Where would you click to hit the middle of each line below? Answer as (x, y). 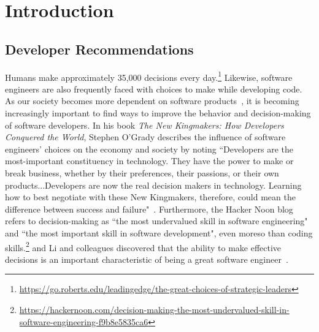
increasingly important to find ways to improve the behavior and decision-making (158, 113)
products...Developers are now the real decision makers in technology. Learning (153, 185)
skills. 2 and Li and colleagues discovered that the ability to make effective (143, 246)
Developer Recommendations (99, 49)
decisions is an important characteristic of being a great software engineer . (147, 259)
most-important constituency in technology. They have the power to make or (149, 161)
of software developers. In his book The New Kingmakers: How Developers (144, 125)
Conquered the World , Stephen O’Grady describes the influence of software (145, 137)
